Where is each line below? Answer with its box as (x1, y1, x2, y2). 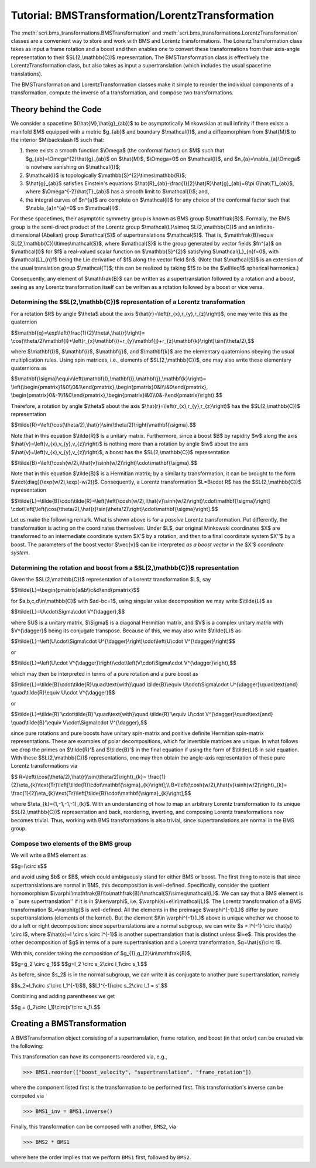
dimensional (11, 231, 40, 239)
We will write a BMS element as (11, 852, 87, 859)
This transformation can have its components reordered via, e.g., (11, 1053, 167, 1060)
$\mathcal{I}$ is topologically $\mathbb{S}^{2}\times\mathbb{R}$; (25, 172, 187, 179)
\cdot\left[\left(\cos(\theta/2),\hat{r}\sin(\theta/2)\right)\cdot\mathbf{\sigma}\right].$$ (11, 505, 219, 512)
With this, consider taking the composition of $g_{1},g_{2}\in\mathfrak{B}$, (11, 949, 193, 956)
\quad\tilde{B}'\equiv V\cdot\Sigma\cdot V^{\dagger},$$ (11, 718, 147, 726)
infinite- (256, 223, 275, 230)
